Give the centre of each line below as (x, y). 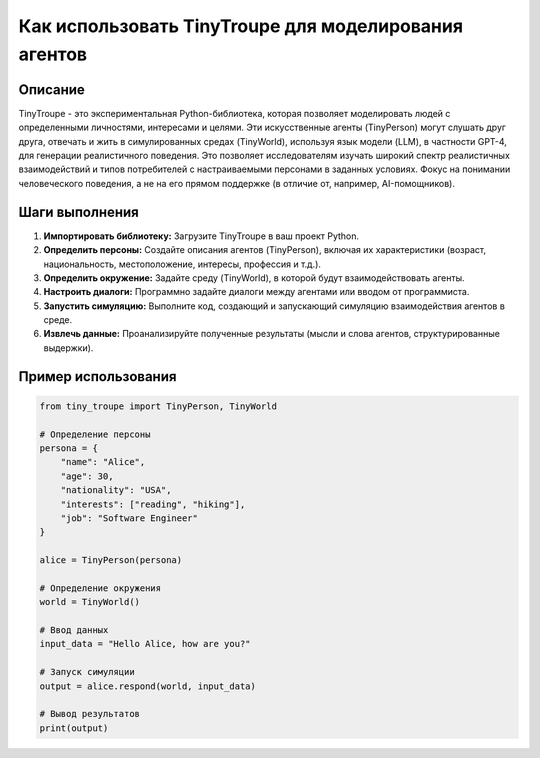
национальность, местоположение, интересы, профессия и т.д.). (182, 264)
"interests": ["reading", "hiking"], (153, 504)
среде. (58, 320)
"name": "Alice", (103, 462)
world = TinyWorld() (89, 602)
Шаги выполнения (78, 211)
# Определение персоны (95, 434)
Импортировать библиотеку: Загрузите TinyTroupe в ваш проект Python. (201, 236)
